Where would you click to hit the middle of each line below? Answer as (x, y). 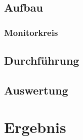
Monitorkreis (31, 32)
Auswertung (36, 90)
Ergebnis (35, 127)
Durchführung (42, 60)
